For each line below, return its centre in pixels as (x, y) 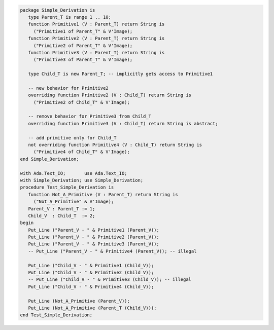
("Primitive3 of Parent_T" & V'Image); (83, 60)
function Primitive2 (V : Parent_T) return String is (96, 39)
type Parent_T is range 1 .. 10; (70, 17)
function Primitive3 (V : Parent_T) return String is (96, 52)
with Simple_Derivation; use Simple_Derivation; (82, 180)
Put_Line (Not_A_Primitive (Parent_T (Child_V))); (92, 308)
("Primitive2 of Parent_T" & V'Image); (83, 45)
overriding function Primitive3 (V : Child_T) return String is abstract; (123, 123)
